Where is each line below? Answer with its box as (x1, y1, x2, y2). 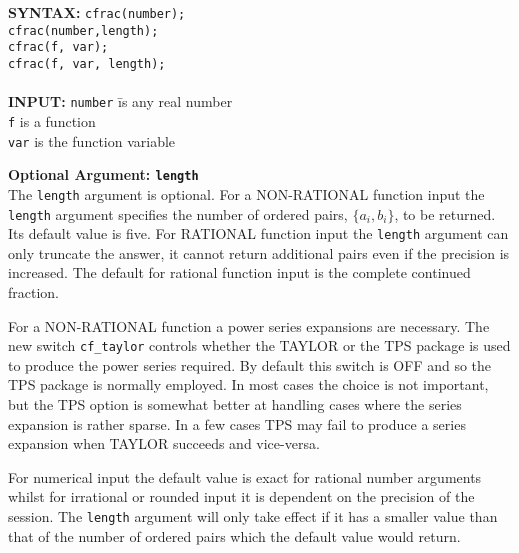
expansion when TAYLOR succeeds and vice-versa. (8, 433, 320, 454)
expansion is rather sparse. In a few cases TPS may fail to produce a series (8, 413, 466, 434)
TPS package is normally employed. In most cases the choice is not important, (8, 374, 489, 395)
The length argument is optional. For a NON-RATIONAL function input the (8, 183, 485, 204)
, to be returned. (394, 203, 496, 224)
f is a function (8, 110, 96, 131)
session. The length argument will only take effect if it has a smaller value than (8, 506, 498, 526)
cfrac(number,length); (8, 23, 159, 38)
